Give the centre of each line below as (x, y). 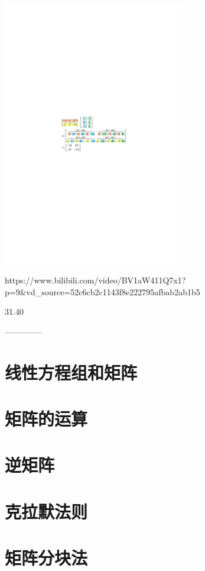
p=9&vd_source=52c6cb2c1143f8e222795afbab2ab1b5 (102, 291)
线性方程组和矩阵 (71, 372)
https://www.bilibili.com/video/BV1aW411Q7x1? (95, 280)
